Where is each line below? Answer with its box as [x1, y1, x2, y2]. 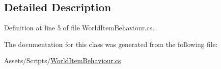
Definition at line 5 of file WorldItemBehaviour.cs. [4, 23, 155, 33]
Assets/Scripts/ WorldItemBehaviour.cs [4, 55, 121, 66]
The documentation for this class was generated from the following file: [4, 39, 218, 49]
